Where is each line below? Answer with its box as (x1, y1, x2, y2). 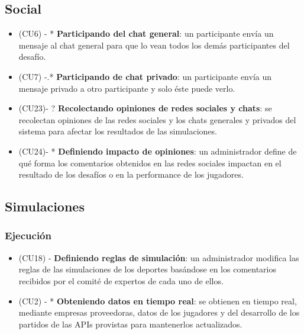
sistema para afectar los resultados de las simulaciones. (18, 125, 217, 137)
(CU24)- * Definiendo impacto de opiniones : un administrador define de (18, 144, 297, 157)
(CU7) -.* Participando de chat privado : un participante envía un (18, 70, 272, 82)
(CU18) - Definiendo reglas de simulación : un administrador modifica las (18, 251, 299, 264)
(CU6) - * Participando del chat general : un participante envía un (18, 27, 274, 40)
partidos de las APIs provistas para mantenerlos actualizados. (18, 317, 242, 330)
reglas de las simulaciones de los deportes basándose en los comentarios (18, 263, 276, 275)
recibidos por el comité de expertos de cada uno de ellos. (18, 274, 224, 287)
